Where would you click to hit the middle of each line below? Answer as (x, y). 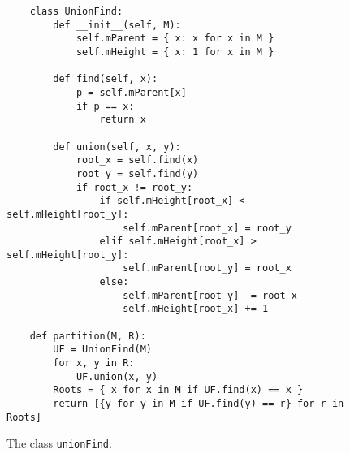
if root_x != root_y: (134, 187)
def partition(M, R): (88, 336)
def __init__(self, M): (117, 25)
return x (123, 120)
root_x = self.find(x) (137, 160)
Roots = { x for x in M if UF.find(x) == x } (178, 390)
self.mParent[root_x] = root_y (207, 228)
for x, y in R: (94, 363)
